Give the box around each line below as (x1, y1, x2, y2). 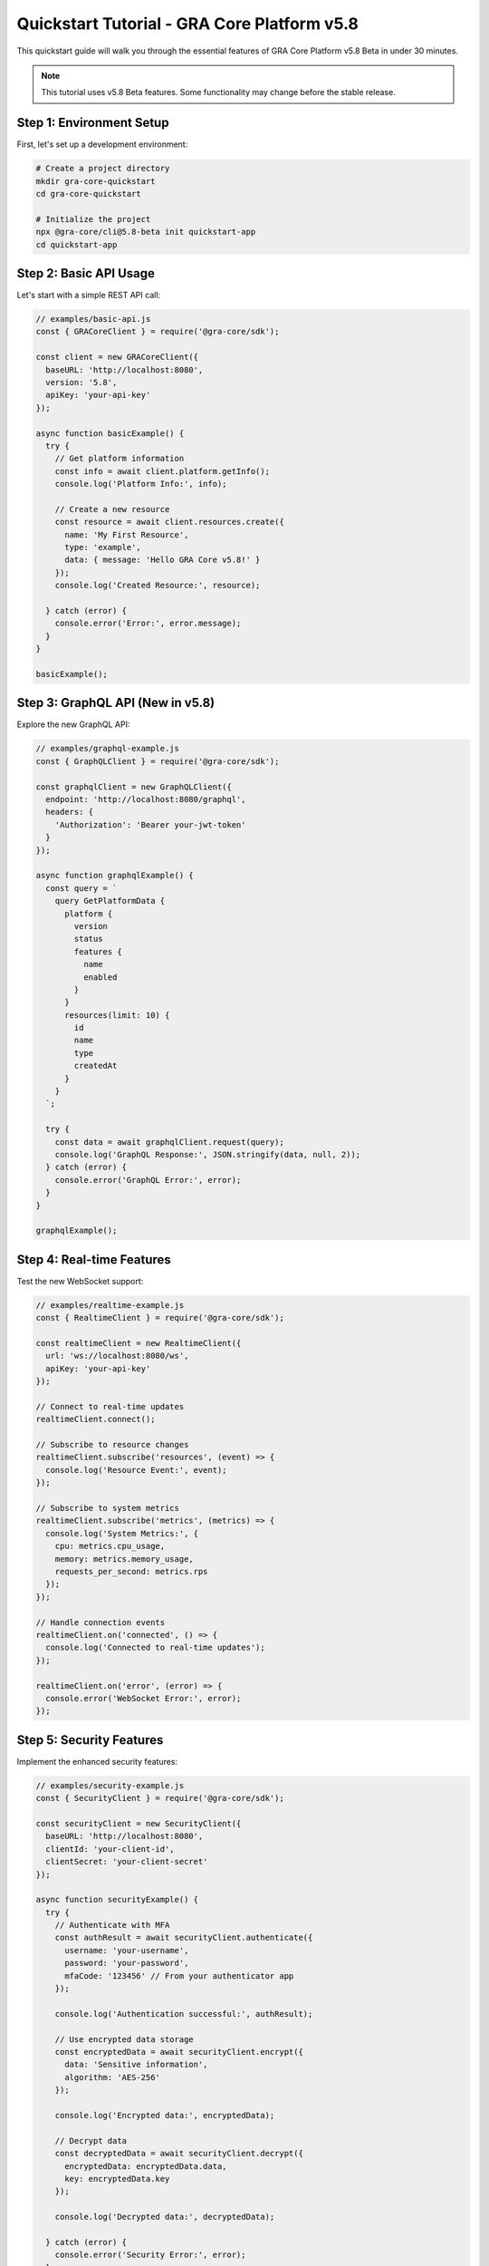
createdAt (73, 1060, 118, 1071)
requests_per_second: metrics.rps (54, 1566, 208, 1576)
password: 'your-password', (64, 1958, 189, 1969)
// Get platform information (54, 453, 185, 464)
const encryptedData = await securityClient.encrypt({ (54, 2047, 303, 2057)
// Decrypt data (54, 2135, 127, 2145)
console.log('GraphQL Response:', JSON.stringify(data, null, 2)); (54, 1149, 361, 1159)
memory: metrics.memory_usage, (54, 1554, 194, 1564)
